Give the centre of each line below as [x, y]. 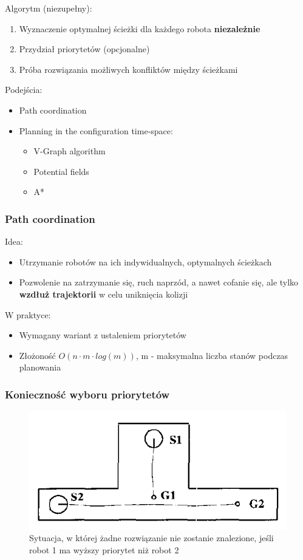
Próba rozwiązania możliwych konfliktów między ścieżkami [128, 69]
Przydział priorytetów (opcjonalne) [84, 49]
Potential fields [61, 171]
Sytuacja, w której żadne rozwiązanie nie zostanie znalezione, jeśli [151, 538]
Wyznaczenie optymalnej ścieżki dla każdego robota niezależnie [140, 28]
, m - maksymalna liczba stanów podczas [212, 355]
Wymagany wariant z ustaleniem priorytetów [103, 335]
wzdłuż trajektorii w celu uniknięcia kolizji [104, 294]
